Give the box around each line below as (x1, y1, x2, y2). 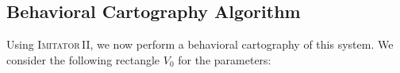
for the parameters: (178, 51, 271, 68)
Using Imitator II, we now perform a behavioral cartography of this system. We (6, 36, 394, 53)
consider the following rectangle (6, 51, 160, 68)
